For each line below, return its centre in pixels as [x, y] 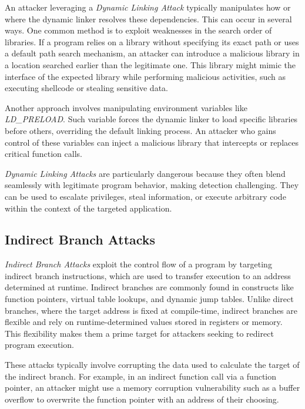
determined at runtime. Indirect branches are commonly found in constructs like [149, 287]
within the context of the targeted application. [88, 208]
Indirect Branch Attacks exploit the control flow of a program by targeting [138, 264]
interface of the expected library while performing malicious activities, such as [145, 76]
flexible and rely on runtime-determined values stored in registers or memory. [144, 322]
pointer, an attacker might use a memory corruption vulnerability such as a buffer [152, 388]
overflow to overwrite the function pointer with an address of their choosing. [142, 399]
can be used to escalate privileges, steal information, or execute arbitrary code [145, 196]
